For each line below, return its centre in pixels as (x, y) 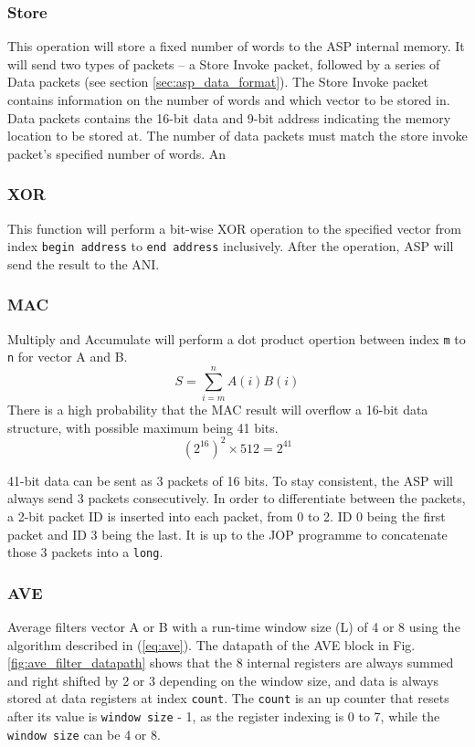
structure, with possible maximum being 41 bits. (143, 427)
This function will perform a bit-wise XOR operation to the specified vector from (234, 228)
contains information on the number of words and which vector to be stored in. (229, 100)
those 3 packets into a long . (85, 552)
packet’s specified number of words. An (117, 153)
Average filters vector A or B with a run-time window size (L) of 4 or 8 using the (234, 627)
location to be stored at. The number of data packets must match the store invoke (237, 136)
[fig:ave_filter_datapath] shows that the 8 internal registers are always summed (231, 663)
